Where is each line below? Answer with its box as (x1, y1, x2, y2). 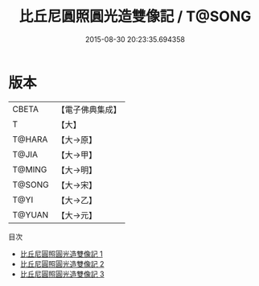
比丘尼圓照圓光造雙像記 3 (19, 269, 105, 279)
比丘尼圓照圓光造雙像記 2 (19, 259, 105, 268)
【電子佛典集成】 (56, 104, 122, 115)
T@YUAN (12, 209, 49, 220)
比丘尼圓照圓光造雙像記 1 (19, 249, 103, 259)
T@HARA (12, 134, 48, 145)
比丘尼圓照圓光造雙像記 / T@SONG (18, 7, 252, 26)
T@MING (12, 164, 47, 175)
